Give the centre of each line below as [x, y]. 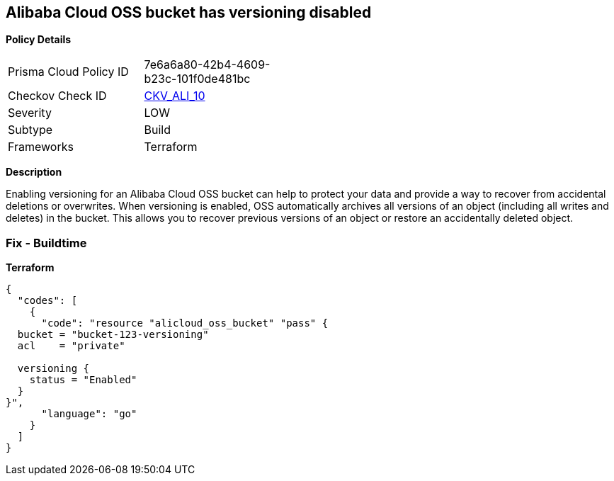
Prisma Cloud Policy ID [68, 72]
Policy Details [39, 40]
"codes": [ [47, 301]
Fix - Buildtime [46, 243]
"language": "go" [89, 414]
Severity [30, 113]
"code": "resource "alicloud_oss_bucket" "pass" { [185, 323]
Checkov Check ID [57, 96]
